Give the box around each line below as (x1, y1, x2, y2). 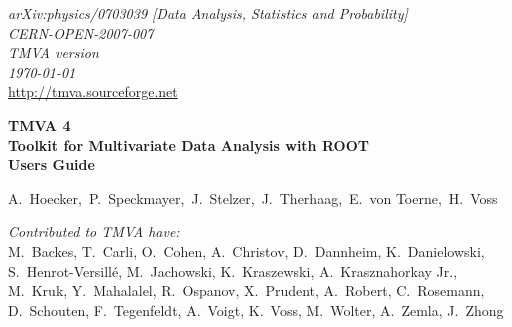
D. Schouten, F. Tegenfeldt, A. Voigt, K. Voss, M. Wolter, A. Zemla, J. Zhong (8, 299, 504, 320)
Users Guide (8, 154, 95, 175)
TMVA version (8, 42, 99, 63)
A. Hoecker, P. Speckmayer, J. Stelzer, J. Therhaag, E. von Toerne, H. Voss (8, 187, 498, 208)
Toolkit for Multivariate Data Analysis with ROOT (8, 134, 369, 155)
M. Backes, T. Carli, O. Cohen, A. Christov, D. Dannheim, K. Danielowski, (8, 240, 485, 261)
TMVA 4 (8, 114, 71, 135)
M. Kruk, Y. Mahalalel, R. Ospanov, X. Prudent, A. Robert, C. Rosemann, (8, 280, 485, 301)
